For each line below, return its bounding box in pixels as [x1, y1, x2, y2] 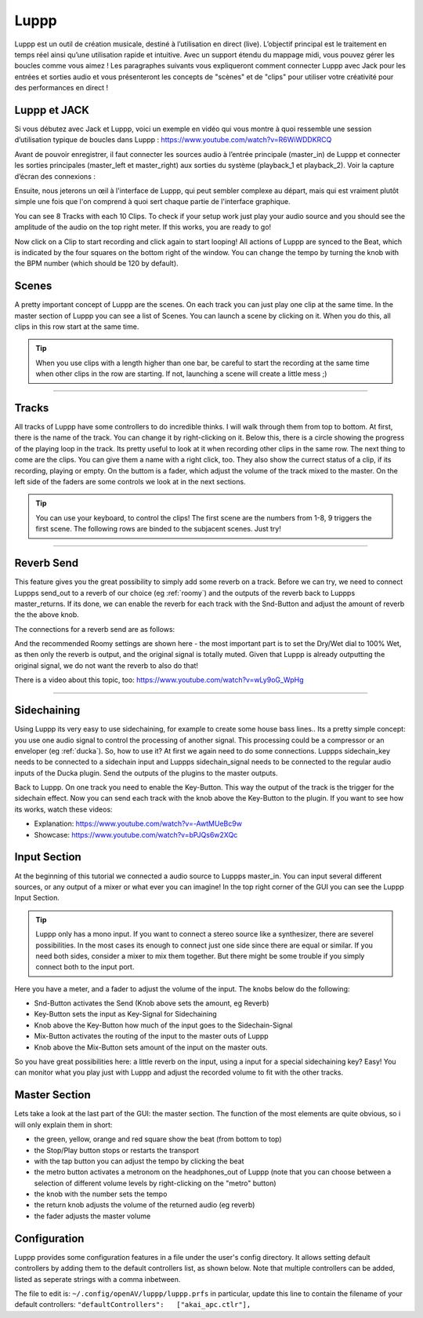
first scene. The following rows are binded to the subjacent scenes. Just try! [35, 524, 281, 534]
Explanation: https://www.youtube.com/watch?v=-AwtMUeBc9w [34, 819, 243, 828]
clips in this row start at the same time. [14, 322, 139, 331]
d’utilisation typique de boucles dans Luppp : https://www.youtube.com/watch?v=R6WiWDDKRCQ [14, 135, 332, 144]
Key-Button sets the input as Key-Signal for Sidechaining [34, 1009, 217, 1019]
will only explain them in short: [14, 1119, 113, 1130]
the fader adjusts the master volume [34, 1211, 151, 1221]
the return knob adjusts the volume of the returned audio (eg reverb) [34, 1200, 255, 1210]
